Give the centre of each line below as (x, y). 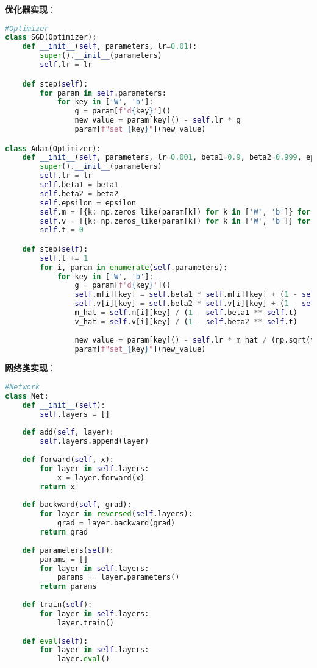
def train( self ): (57, 605)
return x (57, 487)
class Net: (27, 396)
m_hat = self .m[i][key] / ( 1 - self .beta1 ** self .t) (186, 313)
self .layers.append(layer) (94, 442)
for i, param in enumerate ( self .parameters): (134, 267)
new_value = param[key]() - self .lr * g (158, 120)
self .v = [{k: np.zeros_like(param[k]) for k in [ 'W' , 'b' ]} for (175, 221)
